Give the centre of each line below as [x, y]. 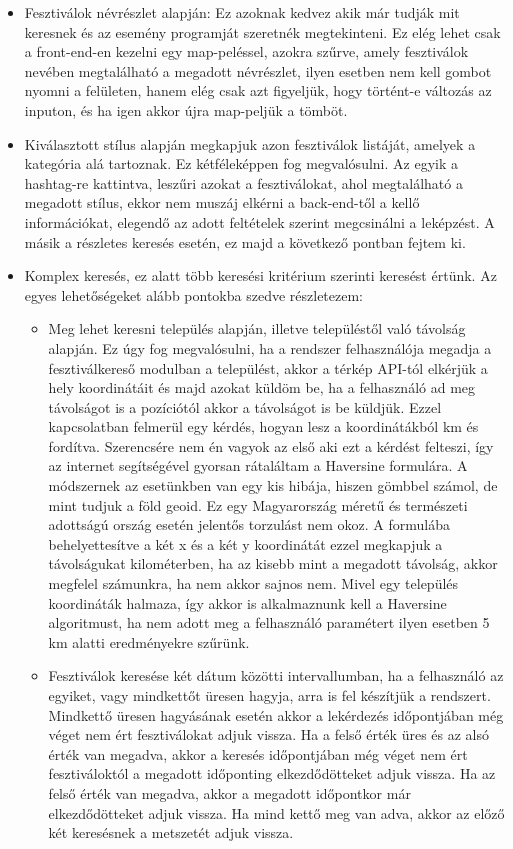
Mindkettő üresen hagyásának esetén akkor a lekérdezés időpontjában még [276, 714]
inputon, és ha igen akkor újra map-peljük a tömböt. [186, 109]
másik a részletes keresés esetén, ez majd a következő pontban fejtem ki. [245, 241]
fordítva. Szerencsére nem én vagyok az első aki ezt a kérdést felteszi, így [271, 445]
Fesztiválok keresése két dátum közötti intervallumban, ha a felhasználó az [276, 675]
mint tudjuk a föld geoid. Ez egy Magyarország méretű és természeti [258, 504]
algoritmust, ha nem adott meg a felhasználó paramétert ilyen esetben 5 [269, 622]
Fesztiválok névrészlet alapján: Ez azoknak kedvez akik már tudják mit [242, 12]
